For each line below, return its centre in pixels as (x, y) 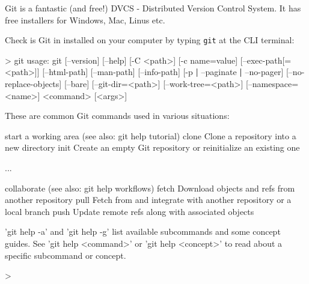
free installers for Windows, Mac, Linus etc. (85, 20)
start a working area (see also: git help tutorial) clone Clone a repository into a (151, 135)
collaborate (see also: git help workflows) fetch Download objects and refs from (150, 188)
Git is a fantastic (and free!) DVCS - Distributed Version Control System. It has (153, 8)
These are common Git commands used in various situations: (117, 116)
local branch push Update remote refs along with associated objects (130, 211)
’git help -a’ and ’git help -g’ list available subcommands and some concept (143, 231)
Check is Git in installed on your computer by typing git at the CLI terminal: (150, 40)
